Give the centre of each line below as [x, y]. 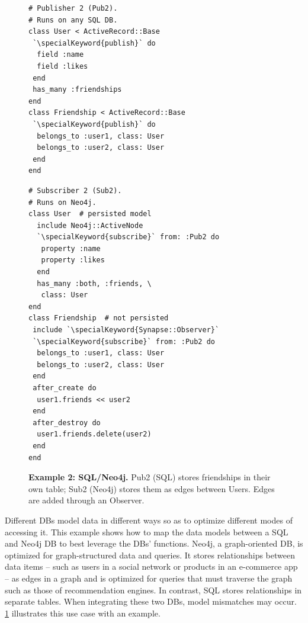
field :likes [62, 66]
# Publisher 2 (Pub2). [73, 8]
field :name [60, 55]
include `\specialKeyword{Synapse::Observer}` [126, 330]
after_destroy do [67, 423]
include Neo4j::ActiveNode [90, 225]
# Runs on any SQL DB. [73, 20]
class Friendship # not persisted [99, 318]
